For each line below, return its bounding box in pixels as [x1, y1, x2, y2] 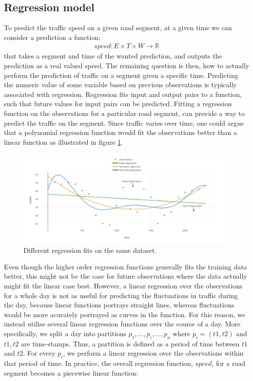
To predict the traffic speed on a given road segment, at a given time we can [4, 22, 232, 33]
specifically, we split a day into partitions [4, 328, 127, 338]
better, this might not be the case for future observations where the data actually [4, 271, 247, 281]
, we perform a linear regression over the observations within [63, 348, 244, 358]
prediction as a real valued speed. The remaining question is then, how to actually [4, 60, 250, 71]
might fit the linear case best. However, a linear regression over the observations [4, 280, 243, 290]
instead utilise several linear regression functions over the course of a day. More [4, 319, 240, 329]
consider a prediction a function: [4, 32, 101, 42]
